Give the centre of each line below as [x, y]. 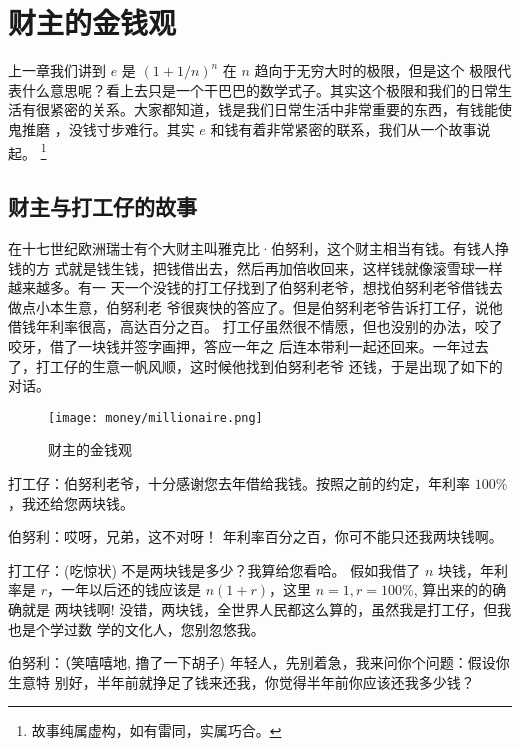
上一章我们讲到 [57, 70]
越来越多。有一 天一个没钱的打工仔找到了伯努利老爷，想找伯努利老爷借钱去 [255, 287]
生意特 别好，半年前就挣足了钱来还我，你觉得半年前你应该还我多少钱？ [241, 681]
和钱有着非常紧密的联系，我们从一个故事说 [350, 128]
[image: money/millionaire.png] [155, 417]
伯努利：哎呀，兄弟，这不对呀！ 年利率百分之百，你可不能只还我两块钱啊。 [255, 536]
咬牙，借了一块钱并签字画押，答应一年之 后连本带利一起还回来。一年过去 [248, 345]
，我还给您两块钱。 [71, 502]
